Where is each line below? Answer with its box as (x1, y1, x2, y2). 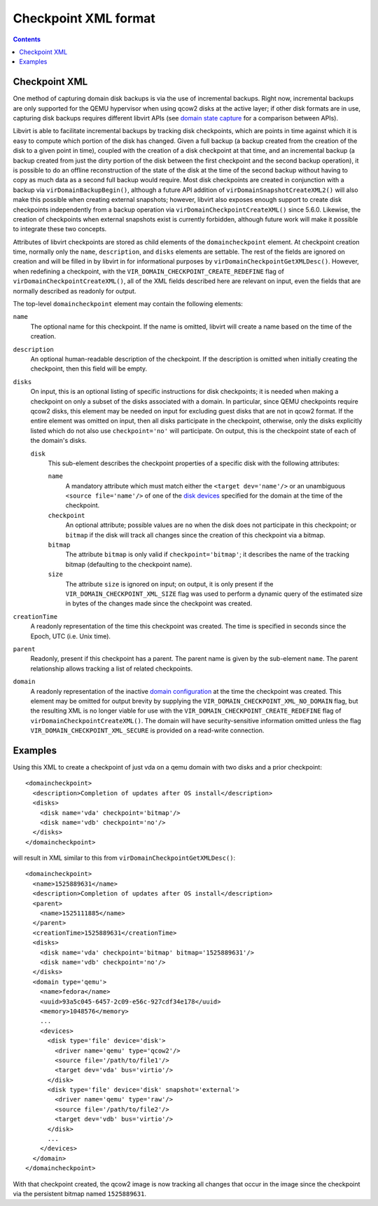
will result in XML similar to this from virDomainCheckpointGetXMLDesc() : (13, 854, 236, 862)
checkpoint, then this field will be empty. (30, 364, 148, 373)
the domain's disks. (30, 437, 87, 445)
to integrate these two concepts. (13, 225, 107, 233)
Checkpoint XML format (13, 11, 155, 26)
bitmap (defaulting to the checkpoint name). (65, 560, 192, 568)
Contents (13, 35, 41, 43)
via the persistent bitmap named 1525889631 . (13, 1189, 147, 1198)
